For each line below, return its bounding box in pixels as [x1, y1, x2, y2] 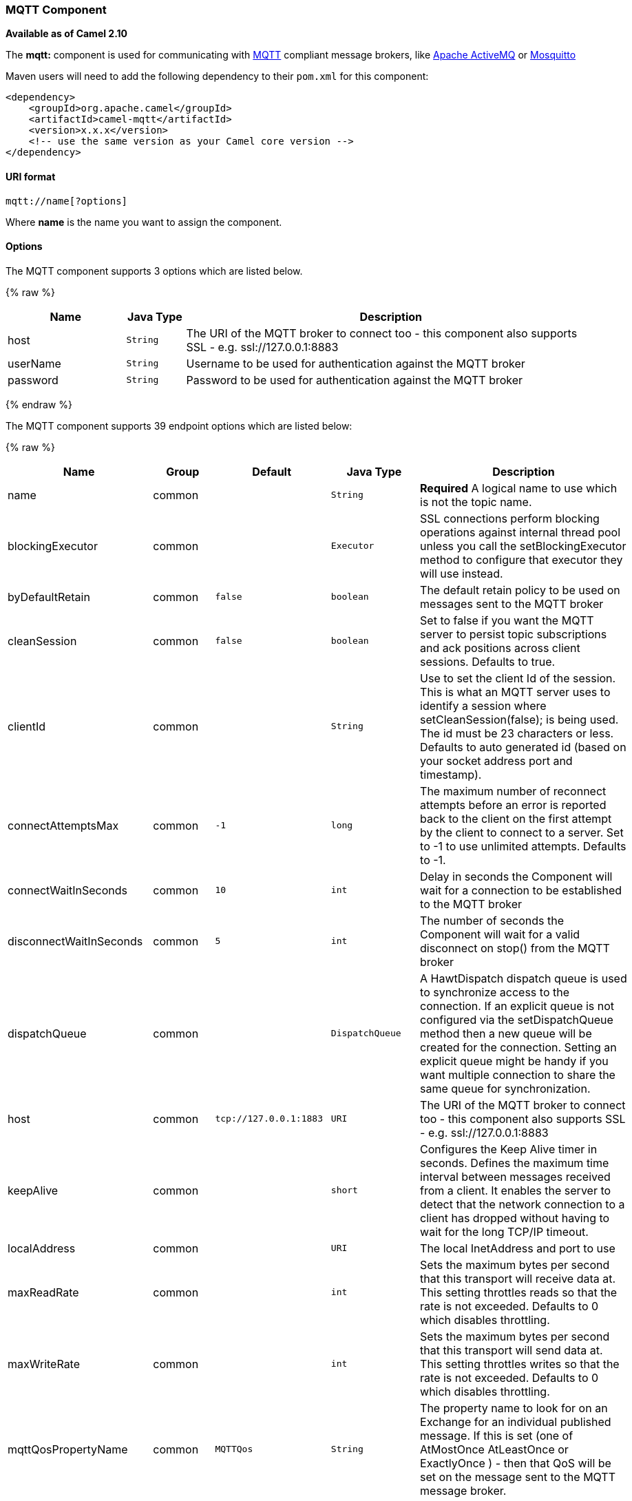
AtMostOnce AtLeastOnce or [420, 1442, 569, 1456]
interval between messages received [420, 1169, 611, 1184]
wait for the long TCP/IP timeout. [420, 1224, 589, 1239]
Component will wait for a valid [420, 927, 580, 941]
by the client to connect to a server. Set [420, 825, 624, 839]
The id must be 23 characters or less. [420, 726, 614, 740]
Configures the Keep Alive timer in [420, 1142, 598, 1156]
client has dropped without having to [420, 1210, 610, 1225]
